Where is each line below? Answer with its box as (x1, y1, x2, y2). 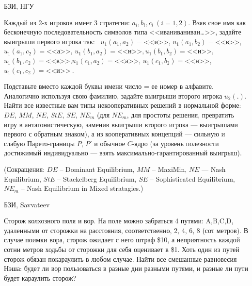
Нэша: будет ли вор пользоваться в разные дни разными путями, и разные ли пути (4, 263, 248, 273)
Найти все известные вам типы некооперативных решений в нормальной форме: (4, 100, 241, 110)
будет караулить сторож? (4, 272, 77, 283)
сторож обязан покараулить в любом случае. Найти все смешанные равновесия (4, 253, 237, 264)
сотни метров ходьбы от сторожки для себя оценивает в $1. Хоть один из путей (4, 244, 239, 254)
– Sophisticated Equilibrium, (150, 173, 235, 184)
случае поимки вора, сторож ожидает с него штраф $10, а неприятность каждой (4, 235, 240, 245)
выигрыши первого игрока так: (4, 36, 95, 46)
